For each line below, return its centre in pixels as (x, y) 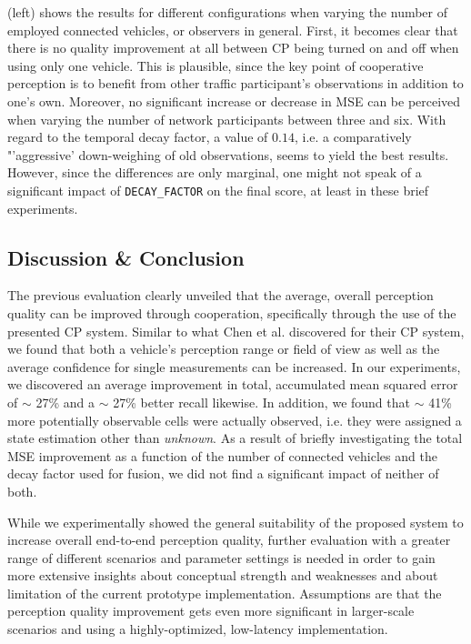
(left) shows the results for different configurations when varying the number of (228, 12)
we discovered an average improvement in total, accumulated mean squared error (233, 384)
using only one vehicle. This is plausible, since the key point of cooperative (215, 65)
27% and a (65, 402)
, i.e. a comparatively (353, 137)
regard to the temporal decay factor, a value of (138, 137)
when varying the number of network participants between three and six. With (227, 119)
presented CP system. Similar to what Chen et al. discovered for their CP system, (236, 331)
